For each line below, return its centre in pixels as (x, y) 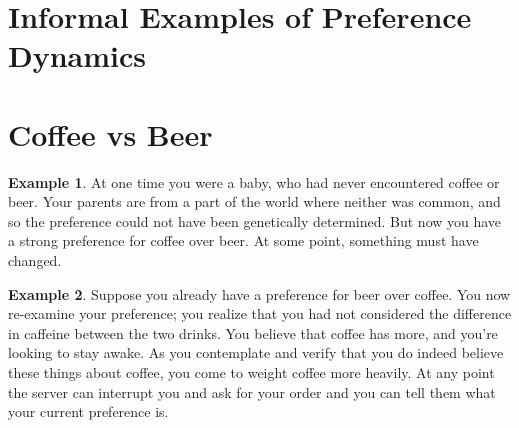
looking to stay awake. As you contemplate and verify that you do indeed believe (256, 352)
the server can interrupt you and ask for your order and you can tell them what (252, 391)
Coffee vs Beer (110, 133)
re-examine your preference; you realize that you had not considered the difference (260, 313)
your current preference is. (88, 411)
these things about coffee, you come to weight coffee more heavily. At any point (251, 372)
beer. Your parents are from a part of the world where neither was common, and (254, 201)
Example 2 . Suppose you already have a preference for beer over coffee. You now (259, 293)
